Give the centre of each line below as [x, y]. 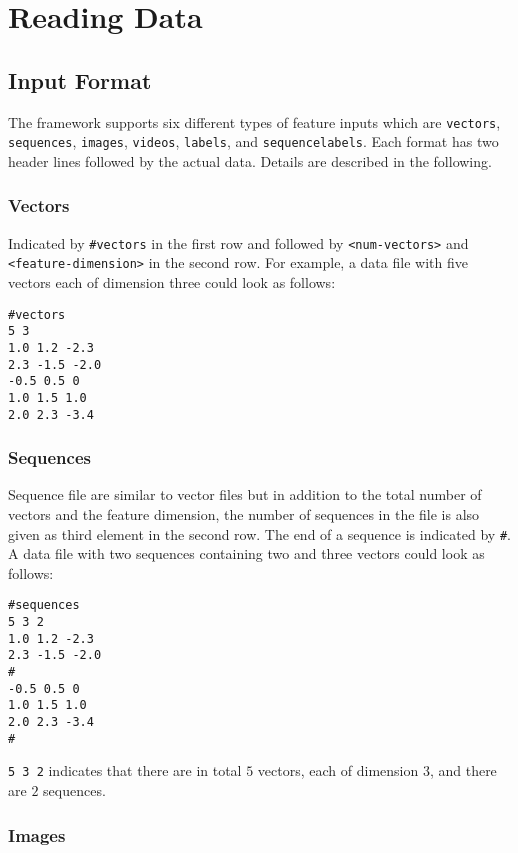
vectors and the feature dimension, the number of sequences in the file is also [244, 514]
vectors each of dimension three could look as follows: [172, 282]
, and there [463, 770]
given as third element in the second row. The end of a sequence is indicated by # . [259, 533]
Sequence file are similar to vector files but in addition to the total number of [245, 494]
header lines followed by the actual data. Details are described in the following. [250, 160]
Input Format [80, 79]
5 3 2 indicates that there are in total [125, 770]
